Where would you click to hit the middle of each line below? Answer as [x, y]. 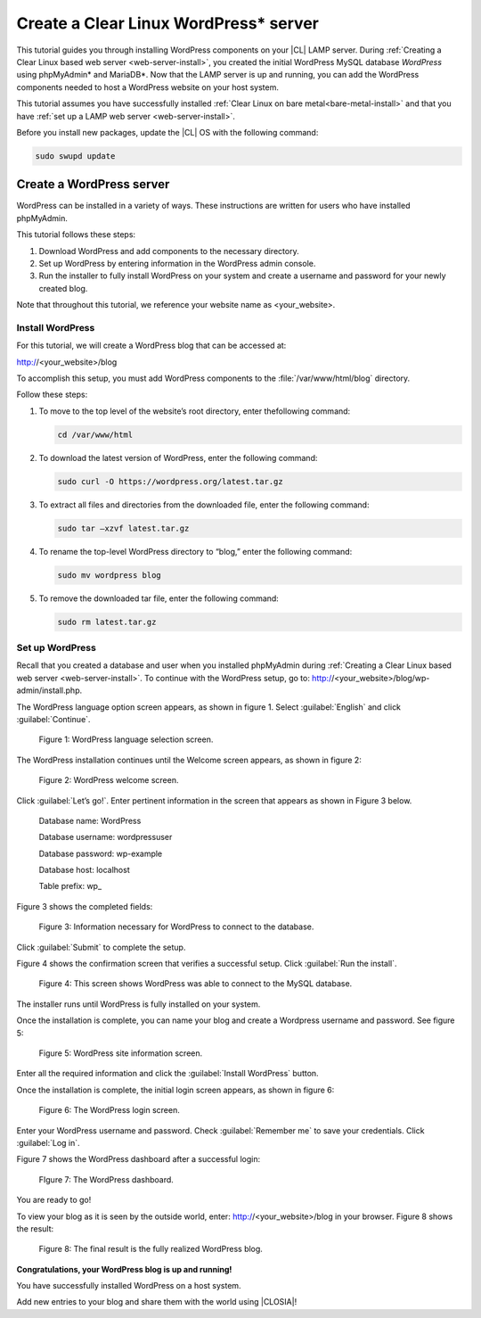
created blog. [63, 288]
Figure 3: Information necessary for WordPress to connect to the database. [176, 927]
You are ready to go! [54, 1200]
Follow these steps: [52, 395]
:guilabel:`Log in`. [48, 1142]
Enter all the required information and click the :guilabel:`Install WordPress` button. [168, 1074]
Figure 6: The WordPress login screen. [109, 1110]
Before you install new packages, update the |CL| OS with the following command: [167, 132]
